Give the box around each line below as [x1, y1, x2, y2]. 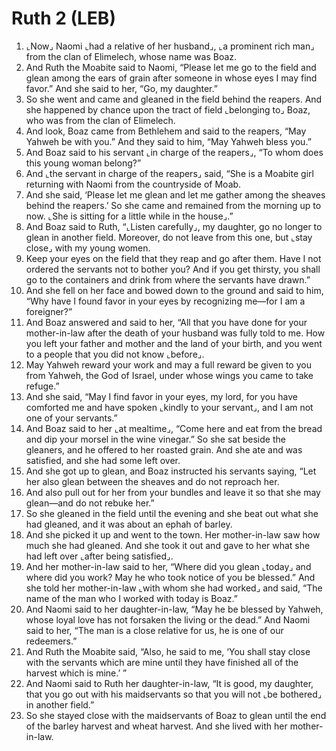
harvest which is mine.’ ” [25, 667, 128, 679]
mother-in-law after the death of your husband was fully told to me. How [25, 327, 326, 339]
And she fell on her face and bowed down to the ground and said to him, [25, 284, 324, 296]
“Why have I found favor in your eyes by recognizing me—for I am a [25, 295, 306, 307]
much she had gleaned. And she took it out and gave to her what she [25, 539, 311, 551]
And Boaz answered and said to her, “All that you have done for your [25, 316, 308, 328]
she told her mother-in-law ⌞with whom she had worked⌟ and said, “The [25, 582, 323, 594]
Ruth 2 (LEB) [11, 7, 116, 30]
